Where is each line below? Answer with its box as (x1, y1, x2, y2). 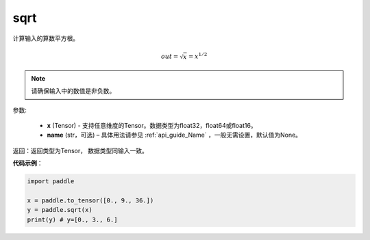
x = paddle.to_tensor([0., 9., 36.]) (27, 196, 154, 204)
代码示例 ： (12, 159, 43, 168)
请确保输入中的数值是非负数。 (31, 87, 116, 95)
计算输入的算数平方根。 (12, 34, 79, 42)
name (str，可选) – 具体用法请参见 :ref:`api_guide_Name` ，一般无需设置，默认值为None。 (47, 131, 301, 139)
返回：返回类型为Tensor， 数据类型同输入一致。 (12, 146, 149, 155)
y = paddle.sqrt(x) (27, 206, 92, 214)
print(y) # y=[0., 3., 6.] (27, 215, 118, 224)
